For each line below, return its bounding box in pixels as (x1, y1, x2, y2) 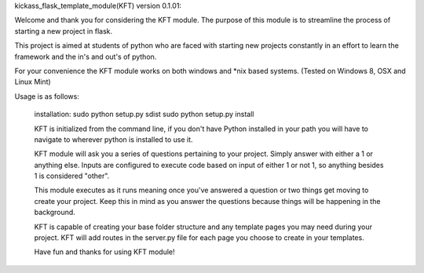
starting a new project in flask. (14, 26, 113, 35)
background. (34, 208, 76, 217)
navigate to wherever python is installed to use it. (34, 134, 193, 144)
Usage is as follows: (14, 91, 80, 101)
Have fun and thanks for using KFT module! (34, 247, 176, 257)
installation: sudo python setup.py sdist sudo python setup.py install (34, 110, 254, 119)
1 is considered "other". (34, 171, 110, 180)
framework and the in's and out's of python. (14, 52, 157, 61)
